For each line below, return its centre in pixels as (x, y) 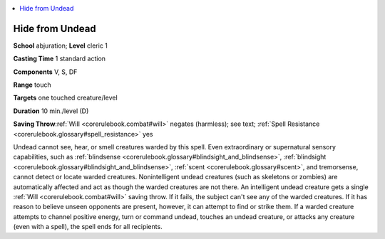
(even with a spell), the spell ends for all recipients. (88, 227)
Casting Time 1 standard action (60, 59)
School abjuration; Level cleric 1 (61, 46)
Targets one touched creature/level (65, 98)
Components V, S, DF (45, 72)
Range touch (32, 85)
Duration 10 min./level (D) (51, 111)
